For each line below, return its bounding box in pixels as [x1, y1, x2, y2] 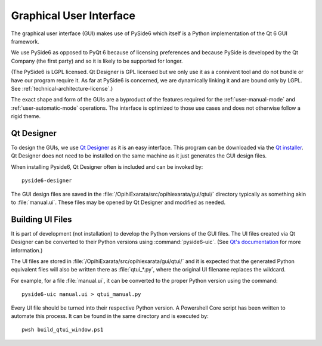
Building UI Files [11, 214, 72, 224]
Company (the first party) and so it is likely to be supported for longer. [11, 57, 183, 64]
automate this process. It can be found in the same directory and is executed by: [11, 312, 209, 319]
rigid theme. [11, 113, 41, 120]
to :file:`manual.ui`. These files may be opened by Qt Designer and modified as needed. [11, 199, 226, 206]
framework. [11, 38, 40, 45]
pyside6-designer [21, 177, 72, 184]
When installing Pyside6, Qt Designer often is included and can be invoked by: [11, 163, 203, 170]
